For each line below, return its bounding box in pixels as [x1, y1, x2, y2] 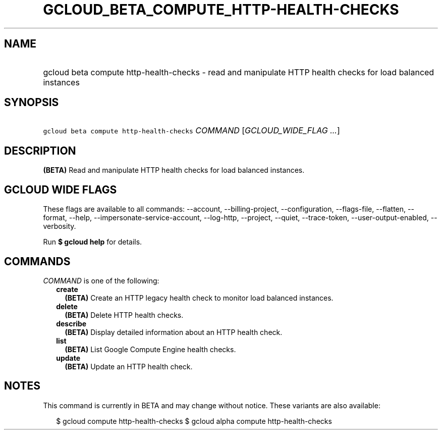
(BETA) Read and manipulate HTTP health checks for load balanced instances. [43, 166, 305, 175]
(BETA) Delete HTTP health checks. [65, 310, 184, 319]
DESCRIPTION [4, 144, 76, 157]
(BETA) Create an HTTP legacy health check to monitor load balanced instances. [65, 293, 334, 302]
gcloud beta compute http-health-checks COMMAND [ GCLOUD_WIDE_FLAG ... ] [43, 125, 340, 136]
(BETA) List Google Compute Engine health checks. [65, 345, 236, 354]
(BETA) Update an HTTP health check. [65, 362, 193, 371]
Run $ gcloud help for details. [43, 237, 142, 247]
